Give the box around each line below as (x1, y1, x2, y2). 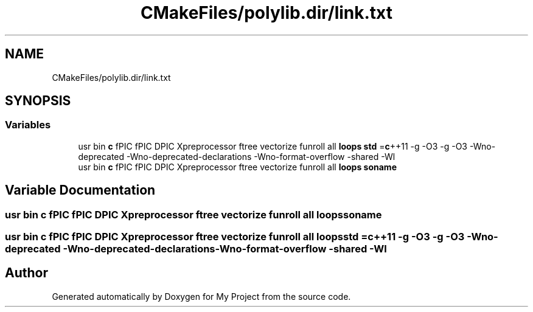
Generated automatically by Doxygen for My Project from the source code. (52, 291, 351, 302)
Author (5, 265, 48, 281)
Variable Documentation (5, 182, 156, 198)
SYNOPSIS (5, 93, 71, 109)
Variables (5, 119, 51, 131)
